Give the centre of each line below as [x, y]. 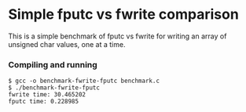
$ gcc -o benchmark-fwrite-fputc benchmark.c [84, 81]
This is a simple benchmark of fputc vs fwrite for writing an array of [117, 36]
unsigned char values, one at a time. [67, 44]
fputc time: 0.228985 [44, 102]
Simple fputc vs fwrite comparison [124, 14]
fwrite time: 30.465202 [47, 95]
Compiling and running [53, 64]
